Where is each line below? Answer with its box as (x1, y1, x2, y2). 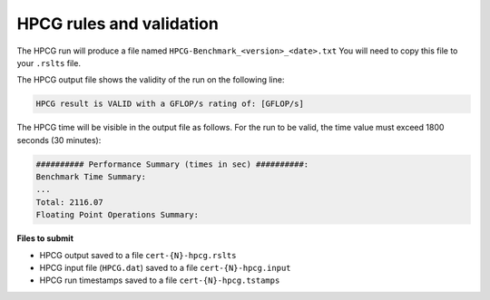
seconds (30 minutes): (16, 134, 102, 145)
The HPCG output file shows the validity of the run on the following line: (16, 74, 285, 85)
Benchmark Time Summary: (35, 172, 147, 182)
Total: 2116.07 (35, 197, 103, 208)
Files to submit (16, 233, 74, 244)
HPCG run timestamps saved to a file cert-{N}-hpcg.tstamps (39, 275, 280, 285)
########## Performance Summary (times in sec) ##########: (35, 159, 309, 169)
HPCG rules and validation (16, 14, 220, 34)
